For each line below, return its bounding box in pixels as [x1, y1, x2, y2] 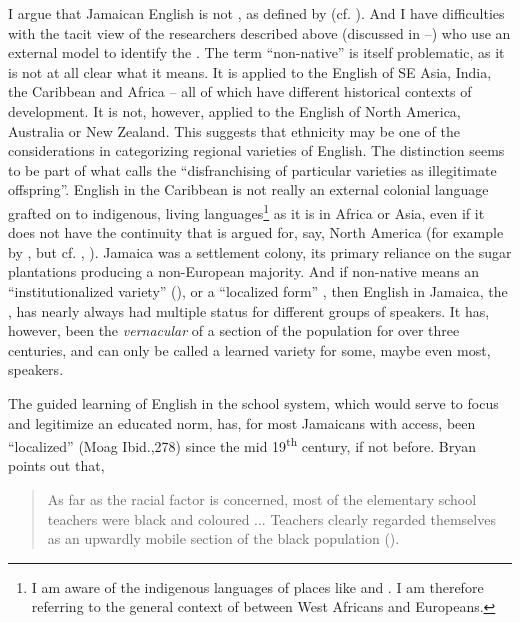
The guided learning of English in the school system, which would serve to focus [8, 392, 499, 413]
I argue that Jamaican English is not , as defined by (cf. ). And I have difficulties [8, 3, 505, 23]
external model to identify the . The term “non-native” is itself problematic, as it [8, 42, 505, 63]
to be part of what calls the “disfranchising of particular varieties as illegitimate [8, 159, 497, 180]
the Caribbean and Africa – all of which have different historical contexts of [8, 81, 472, 102]
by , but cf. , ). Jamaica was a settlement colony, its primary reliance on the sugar [8, 241, 512, 262]
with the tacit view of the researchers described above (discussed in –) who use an [8, 22, 511, 43]
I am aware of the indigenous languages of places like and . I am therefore [31, 576, 484, 597]
